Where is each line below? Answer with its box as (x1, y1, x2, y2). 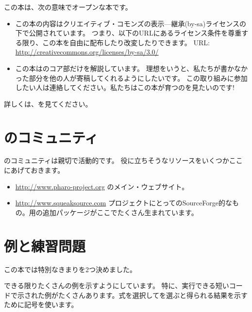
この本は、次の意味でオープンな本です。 (4, 2, 132, 12)
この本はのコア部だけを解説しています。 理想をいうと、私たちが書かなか (15, 63, 248, 73)
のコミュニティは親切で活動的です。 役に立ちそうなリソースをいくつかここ (4, 155, 243, 165)
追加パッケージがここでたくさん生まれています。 (42, 207, 198, 217)
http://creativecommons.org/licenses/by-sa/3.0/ (15, 47, 159, 57)
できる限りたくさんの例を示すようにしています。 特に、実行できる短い (4, 280, 229, 291)
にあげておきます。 (4, 165, 65, 175)
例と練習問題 (4, 236, 86, 256)
